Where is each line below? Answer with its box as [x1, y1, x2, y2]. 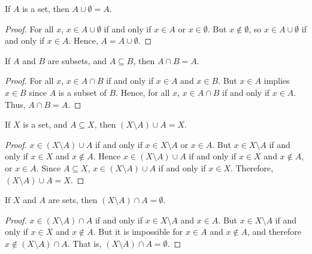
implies [263, 74, 290, 87]
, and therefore [247, 225, 301, 238]
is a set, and [23, 118, 68, 131]
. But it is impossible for [93, 225, 183, 238]
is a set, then [22, 2, 69, 14]
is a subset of [58, 86, 107, 98]
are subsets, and [47, 54, 107, 66]
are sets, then [48, 193, 98, 206]
